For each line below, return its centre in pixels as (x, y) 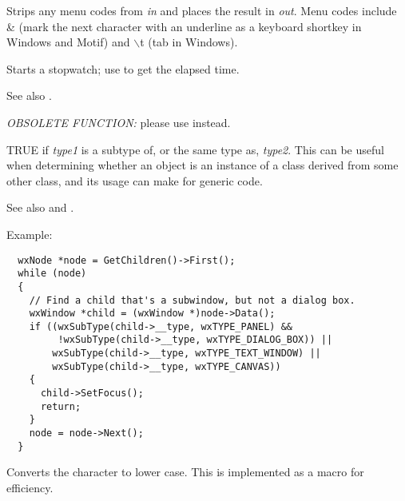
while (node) (52, 274)
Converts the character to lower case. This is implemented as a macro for (185, 472)
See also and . (40, 207)
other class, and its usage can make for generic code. (135, 180)
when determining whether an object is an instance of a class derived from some (202, 165)
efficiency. (30, 487)
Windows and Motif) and (68, 42)
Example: (30, 234)
